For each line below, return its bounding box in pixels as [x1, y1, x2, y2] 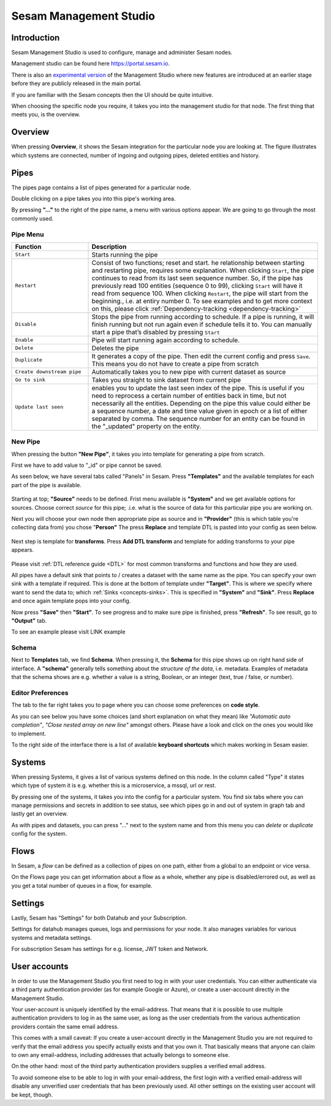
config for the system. [11, 830, 67, 838]
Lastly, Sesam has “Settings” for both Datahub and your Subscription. [11, 914, 187, 922]
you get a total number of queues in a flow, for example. [11, 882, 153, 889]
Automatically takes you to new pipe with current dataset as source [91, 368, 286, 376]
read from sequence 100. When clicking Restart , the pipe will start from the [91, 289, 309, 297]
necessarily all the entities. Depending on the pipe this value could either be [91, 399, 311, 407]
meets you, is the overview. [11, 111, 81, 118]
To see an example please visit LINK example [11, 628, 126, 635]
